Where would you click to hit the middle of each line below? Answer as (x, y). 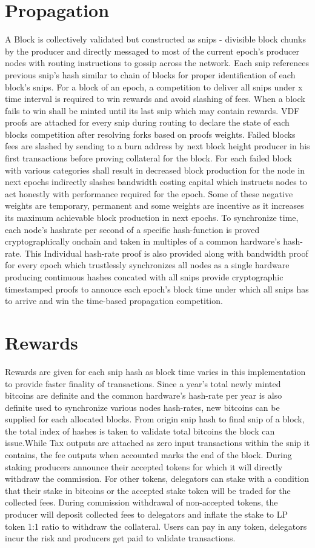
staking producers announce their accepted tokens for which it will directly (144, 466)
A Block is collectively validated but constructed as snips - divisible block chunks (155, 39)
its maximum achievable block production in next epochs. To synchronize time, (152, 218)
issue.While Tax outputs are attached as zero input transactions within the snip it (157, 443)
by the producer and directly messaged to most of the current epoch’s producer (152, 51)
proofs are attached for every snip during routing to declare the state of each (147, 122)
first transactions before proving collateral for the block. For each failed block (149, 158)
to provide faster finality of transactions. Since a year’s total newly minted (143, 383)
